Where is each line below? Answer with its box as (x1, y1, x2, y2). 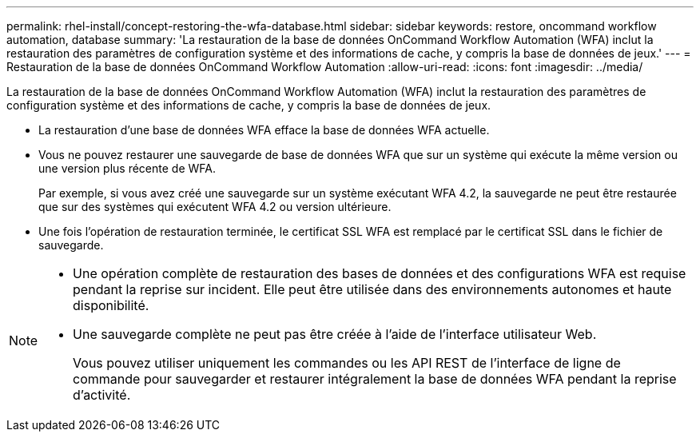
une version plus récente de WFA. (38, 161, 216, 175)
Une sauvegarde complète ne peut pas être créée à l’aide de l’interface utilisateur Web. (73, 326, 597, 342)
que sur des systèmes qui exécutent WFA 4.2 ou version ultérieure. (38, 200, 392, 213)
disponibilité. (73, 297, 149, 313)
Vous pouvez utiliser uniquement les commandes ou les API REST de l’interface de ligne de (73, 355, 621, 371)
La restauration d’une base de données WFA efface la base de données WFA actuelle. (38, 123, 490, 137)
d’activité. (73, 387, 131, 403)
